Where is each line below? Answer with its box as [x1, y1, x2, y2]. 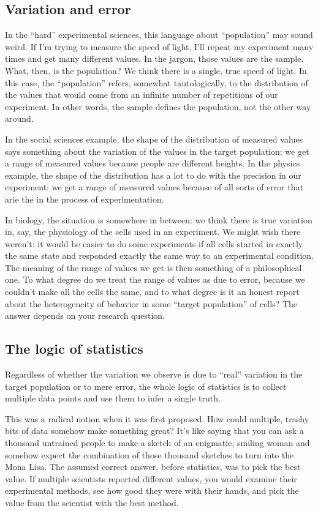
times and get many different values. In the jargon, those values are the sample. [5, 52, 304, 65]
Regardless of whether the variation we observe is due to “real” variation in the [5, 368, 303, 381]
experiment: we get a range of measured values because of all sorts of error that [5, 181, 304, 193]
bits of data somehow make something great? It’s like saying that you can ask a [5, 424, 304, 437]
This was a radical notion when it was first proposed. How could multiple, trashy [5, 412, 309, 425]
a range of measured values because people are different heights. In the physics [5, 157, 300, 170]
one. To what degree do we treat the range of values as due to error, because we [5, 273, 305, 286]
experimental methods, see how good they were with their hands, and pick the [5, 484, 299, 497]
